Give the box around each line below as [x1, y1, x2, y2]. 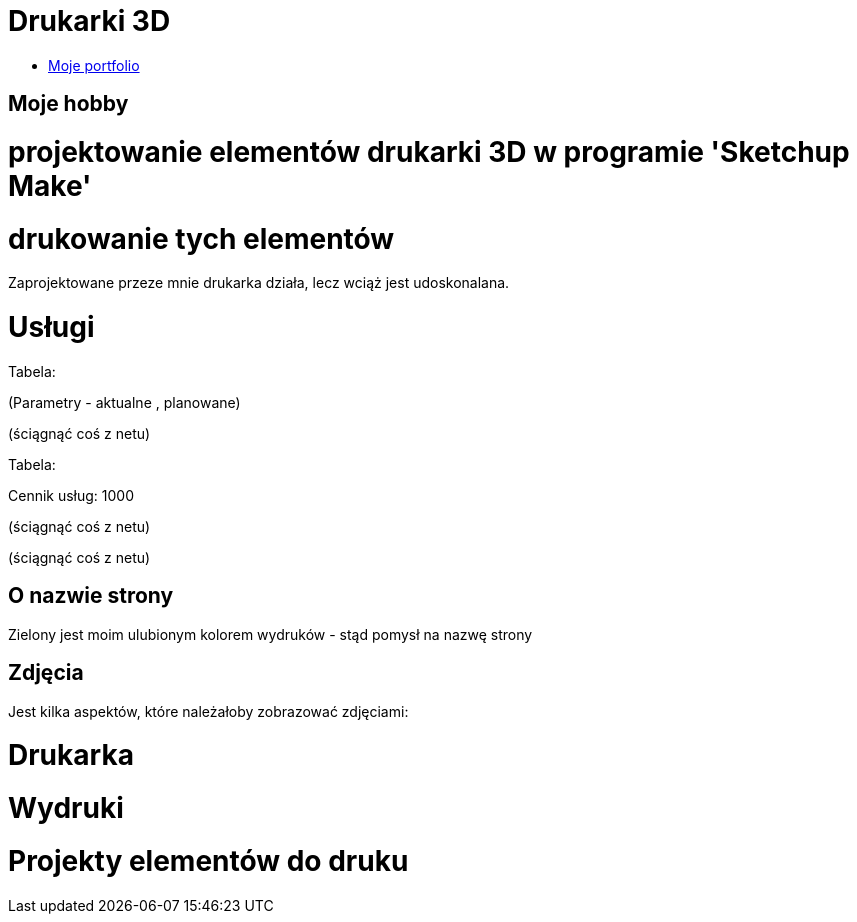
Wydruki [8, 791, 124, 826]
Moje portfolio [48, 56, 140, 74]
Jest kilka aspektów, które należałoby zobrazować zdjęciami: [8, 702, 409, 720]
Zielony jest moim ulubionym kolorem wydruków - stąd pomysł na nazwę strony [8, 625, 533, 643]
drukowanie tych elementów [8, 221, 395, 256]
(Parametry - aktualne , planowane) [8, 393, 241, 411]
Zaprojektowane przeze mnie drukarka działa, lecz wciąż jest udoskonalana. [8, 274, 510, 292]
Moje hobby [8, 91, 129, 117]
